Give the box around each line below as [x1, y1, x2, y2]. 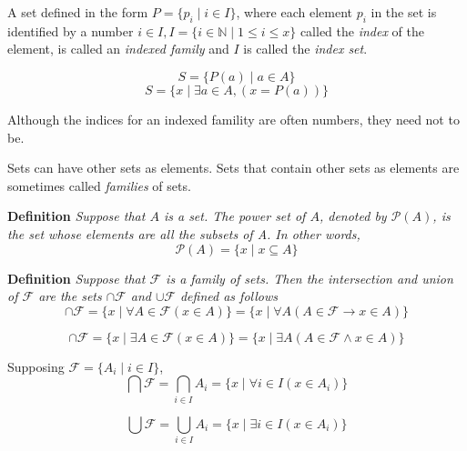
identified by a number [7, 21, 134, 40]
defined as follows [179, 286, 278, 306]
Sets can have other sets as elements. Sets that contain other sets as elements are [7, 158, 460, 177]
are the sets [38, 286, 102, 306]
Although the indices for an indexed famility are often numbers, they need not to [7, 109, 460, 128]
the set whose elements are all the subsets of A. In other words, [7, 224, 360, 243]
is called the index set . [243, 39, 368, 58]
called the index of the [299, 21, 424, 40]
